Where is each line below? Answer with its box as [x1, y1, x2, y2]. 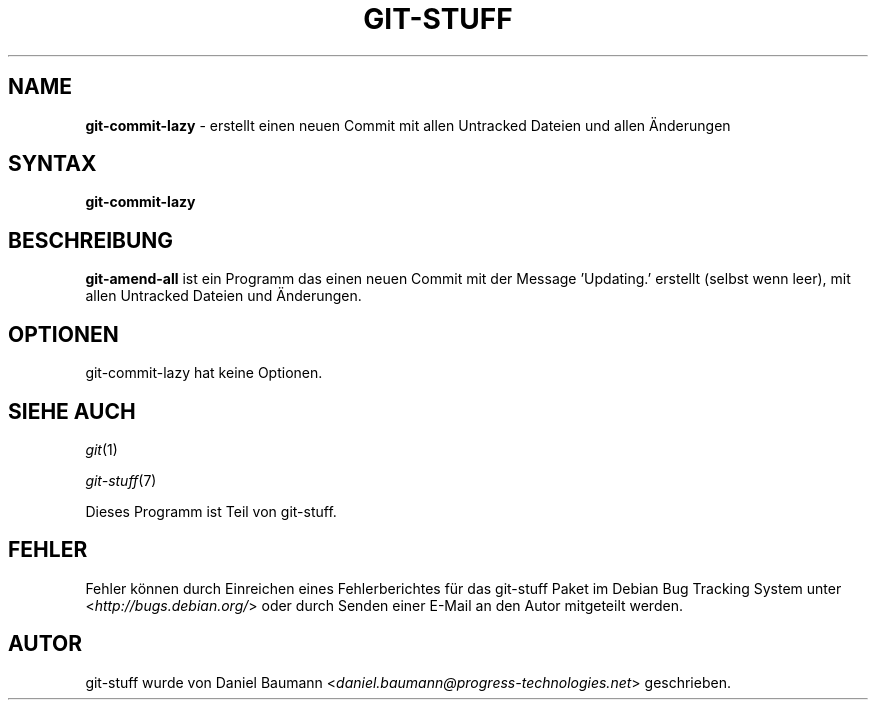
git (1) [85, 440, 118, 458]
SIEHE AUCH [8, 398, 136, 424]
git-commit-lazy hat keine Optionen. [85, 364, 323, 382]
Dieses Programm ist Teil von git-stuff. [85, 502, 337, 520]
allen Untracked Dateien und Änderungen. [85, 287, 362, 305]
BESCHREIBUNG [8, 227, 174, 253]
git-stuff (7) [85, 471, 157, 489]
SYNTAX [8, 151, 97, 177]
